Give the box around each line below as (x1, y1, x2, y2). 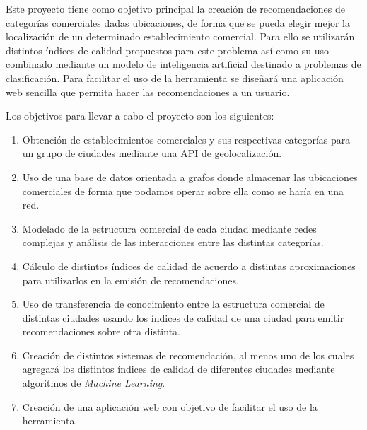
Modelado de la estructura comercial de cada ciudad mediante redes (22, 221, 317, 236)
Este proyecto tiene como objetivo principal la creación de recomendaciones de (6, 1, 345, 16)
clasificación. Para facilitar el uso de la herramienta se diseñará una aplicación (6, 70, 344, 85)
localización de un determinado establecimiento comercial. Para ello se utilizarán (6, 29, 355, 44)
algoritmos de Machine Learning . (22, 376, 165, 390)
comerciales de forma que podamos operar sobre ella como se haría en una (22, 183, 344, 198)
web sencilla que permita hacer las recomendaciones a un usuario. (6, 84, 290, 99)
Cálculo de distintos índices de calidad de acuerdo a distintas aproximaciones (22, 258, 356, 273)
